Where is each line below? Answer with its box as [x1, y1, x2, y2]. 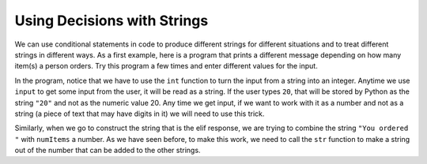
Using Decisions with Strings [14, 12, 209, 29]
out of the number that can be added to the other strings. [14, 146, 201, 155]
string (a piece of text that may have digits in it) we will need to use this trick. [14, 109, 265, 118]
